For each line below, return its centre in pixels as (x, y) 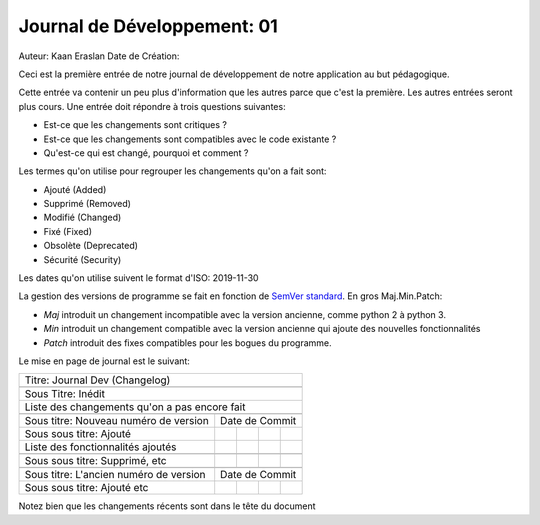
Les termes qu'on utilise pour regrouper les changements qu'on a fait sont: (172, 171)
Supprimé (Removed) (87, 204)
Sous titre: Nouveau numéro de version (116, 421)
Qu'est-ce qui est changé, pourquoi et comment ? (146, 152)
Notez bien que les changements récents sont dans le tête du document (167, 506)
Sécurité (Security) (82, 259)
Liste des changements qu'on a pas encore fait (135, 407)
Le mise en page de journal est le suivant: (104, 361)
